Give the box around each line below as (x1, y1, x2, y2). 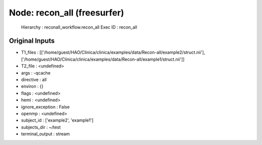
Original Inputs (9, 37, 55, 45)
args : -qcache (21, 70, 51, 76)
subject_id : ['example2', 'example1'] (21, 117, 94, 123)
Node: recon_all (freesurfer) (9, 7, 124, 18)
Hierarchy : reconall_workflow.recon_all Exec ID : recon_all (21, 24, 138, 30)
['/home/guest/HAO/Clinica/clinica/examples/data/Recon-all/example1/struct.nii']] (21, 56, 185, 62)
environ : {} (21, 83, 44, 89)
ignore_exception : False (21, 104, 70, 110)
